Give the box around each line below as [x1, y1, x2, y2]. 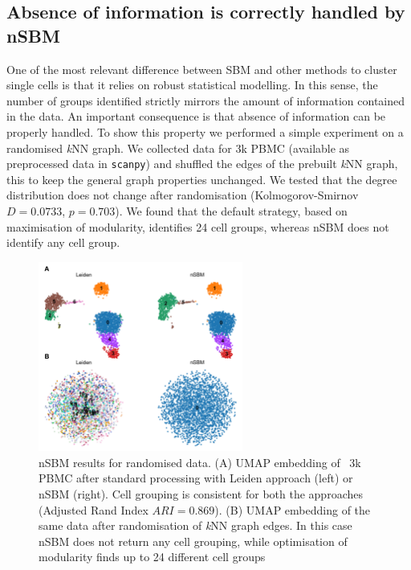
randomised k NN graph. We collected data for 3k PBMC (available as [6, 139, 350, 156]
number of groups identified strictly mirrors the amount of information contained [6, 92, 405, 109]
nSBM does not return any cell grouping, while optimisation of [39, 532, 348, 549]
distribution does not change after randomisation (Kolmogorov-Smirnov [6, 187, 359, 203]
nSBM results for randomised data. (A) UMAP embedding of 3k [39, 453, 361, 470]
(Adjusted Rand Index [39, 501, 149, 518]
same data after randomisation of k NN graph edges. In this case [39, 517, 352, 534]
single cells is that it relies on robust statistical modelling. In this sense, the [6, 76, 378, 93]
